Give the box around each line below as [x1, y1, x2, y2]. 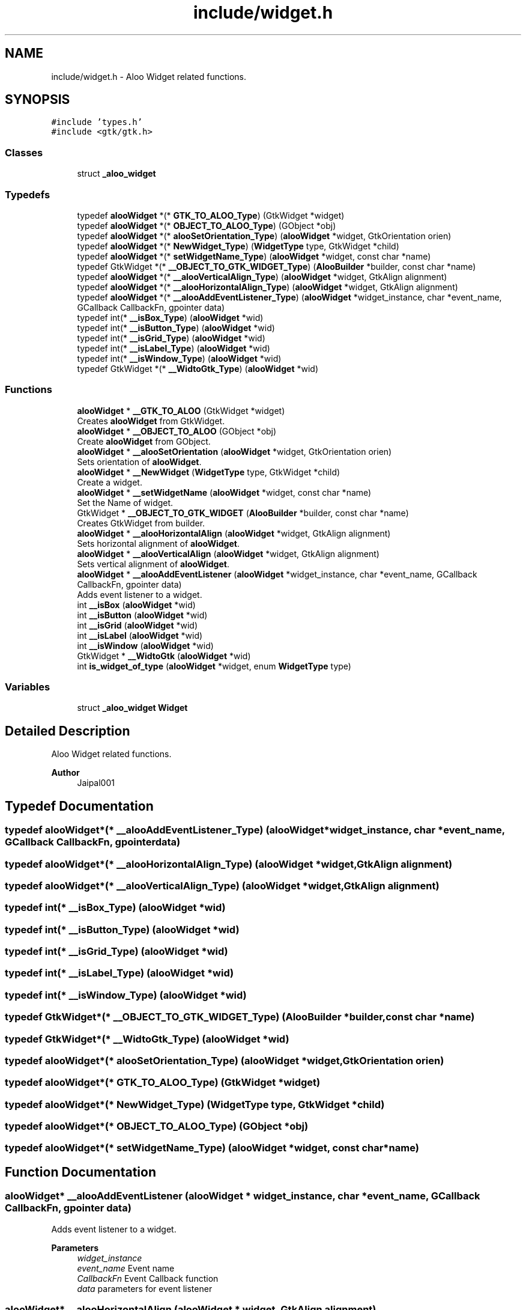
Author [51, 767, 80, 778]
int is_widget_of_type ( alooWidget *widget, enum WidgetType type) [77, 660, 351, 671]
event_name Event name [77, 1263, 175, 1273]
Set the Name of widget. [77, 497, 174, 508]
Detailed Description [5, 723, 130, 739]
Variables [5, 681, 50, 693]
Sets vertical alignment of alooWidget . [77, 558, 229, 569]
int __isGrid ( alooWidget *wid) [77, 620, 198, 630]
